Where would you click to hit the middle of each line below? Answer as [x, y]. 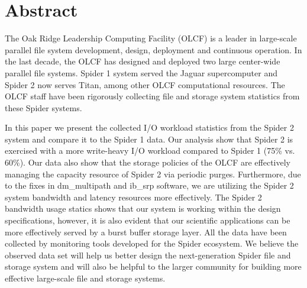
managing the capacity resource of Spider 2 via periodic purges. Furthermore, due [153, 174]
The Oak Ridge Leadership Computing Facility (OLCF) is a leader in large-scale [151, 38]
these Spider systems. [43, 107]
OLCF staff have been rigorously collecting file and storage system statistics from [152, 96]
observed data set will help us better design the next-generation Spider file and [148, 255]
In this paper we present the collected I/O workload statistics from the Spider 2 [149, 127]
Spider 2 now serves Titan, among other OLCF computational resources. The [145, 84]
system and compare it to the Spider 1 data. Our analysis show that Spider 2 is [149, 139]
